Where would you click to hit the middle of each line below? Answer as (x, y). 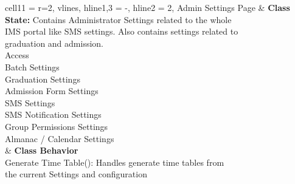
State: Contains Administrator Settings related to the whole (118, 19)
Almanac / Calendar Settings (60, 138)
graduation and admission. (54, 43)
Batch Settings (32, 66)
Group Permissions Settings (57, 126)
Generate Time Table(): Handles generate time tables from (115, 162)
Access (17, 55)
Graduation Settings (43, 79)
